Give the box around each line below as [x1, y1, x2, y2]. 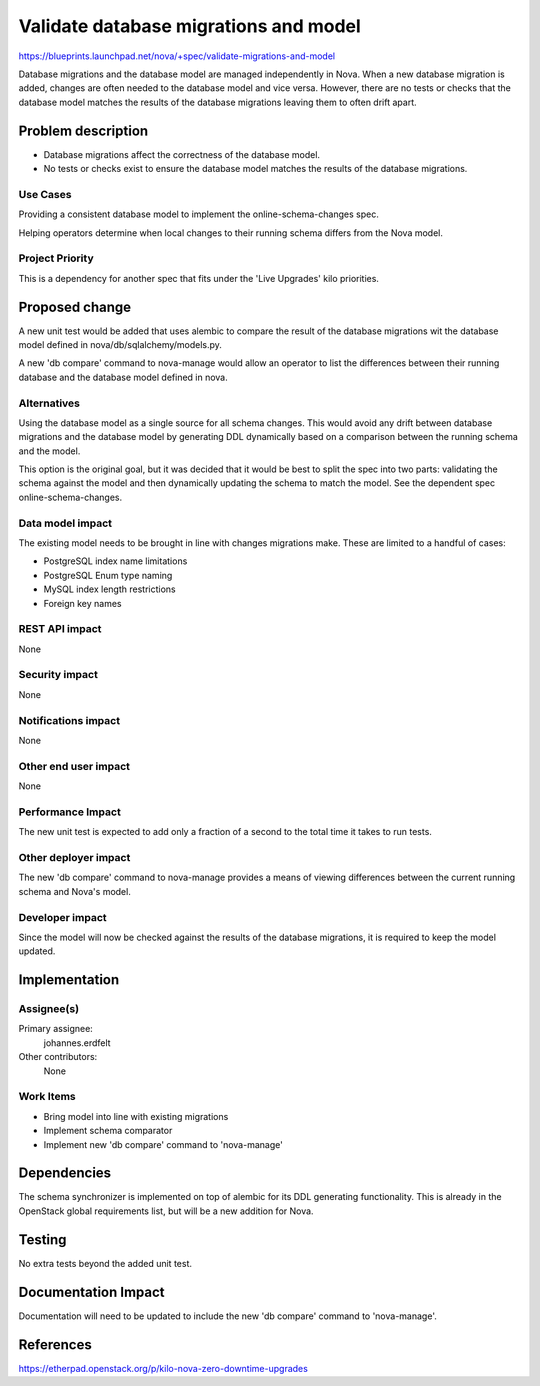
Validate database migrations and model [18, 15, 362, 37]
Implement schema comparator [43, 1125, 173, 1137]
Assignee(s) [18, 1002, 80, 1016]
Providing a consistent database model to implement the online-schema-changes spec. [18, 208, 379, 220]
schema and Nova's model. [18, 885, 132, 897]
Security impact [18, 668, 99, 682]
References [18, 1336, 92, 1353]
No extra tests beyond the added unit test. [18, 1257, 192, 1269]
